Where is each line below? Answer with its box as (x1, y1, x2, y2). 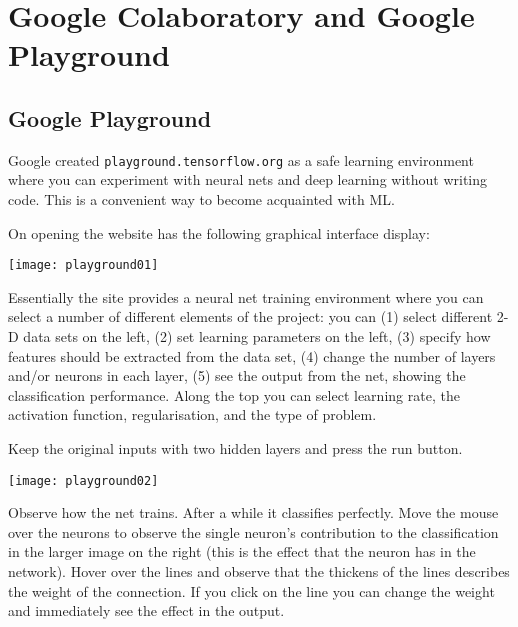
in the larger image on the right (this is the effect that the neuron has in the (8, 541, 476, 562)
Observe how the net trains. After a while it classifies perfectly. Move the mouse (8, 502, 499, 523)
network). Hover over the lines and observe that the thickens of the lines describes (8, 561, 510, 582)
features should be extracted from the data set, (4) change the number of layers (8, 345, 496, 366)
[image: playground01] (8, 258, 159, 273)
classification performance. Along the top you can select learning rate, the (8, 384, 460, 405)
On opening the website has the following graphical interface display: (8, 222, 430, 243)
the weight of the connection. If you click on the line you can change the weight (8, 580, 495, 601)
